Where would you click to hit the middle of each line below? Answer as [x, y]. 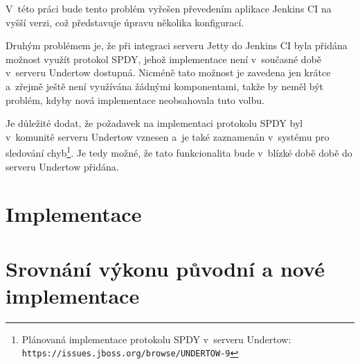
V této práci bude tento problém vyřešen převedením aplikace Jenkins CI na [169, 8]
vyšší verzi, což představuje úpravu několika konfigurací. [125, 22]
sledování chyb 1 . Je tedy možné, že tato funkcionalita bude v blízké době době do [179, 151]
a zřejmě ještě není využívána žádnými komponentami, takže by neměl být [164, 86]
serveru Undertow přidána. [62, 166]
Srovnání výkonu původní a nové [165, 268]
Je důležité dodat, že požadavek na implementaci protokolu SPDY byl [154, 123]
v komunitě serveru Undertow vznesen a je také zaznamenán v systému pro [168, 136]
